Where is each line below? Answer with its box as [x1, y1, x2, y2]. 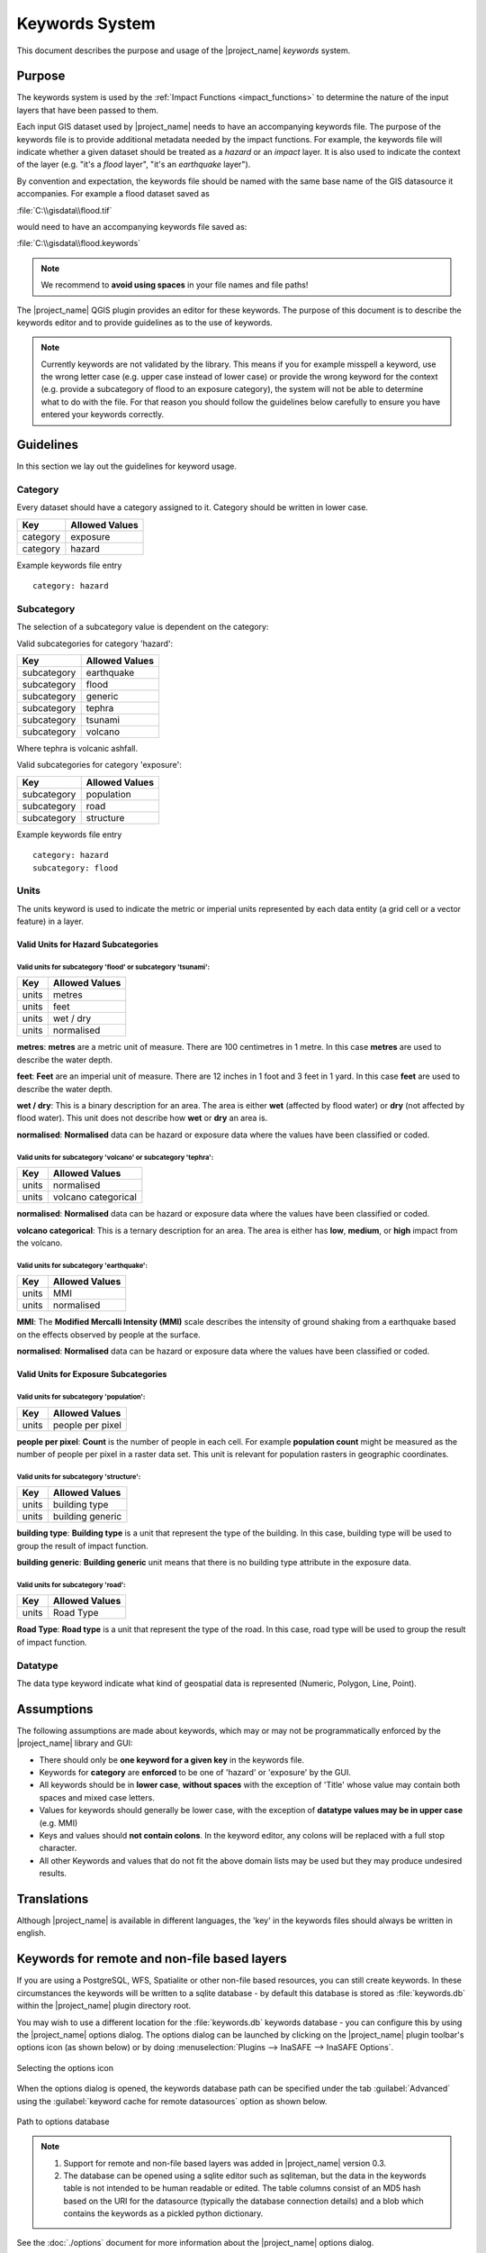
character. [39, 1843, 77, 1854]
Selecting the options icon [16, 2062, 114, 2073]
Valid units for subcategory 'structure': [16, 1472, 141, 1482]
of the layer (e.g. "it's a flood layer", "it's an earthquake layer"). [16, 159, 251, 170]
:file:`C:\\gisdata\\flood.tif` [16, 205, 112, 215]
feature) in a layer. [16, 916, 85, 927]
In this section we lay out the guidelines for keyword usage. [16, 461, 238, 472]
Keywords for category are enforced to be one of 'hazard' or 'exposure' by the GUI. [39, 1767, 351, 1778]
